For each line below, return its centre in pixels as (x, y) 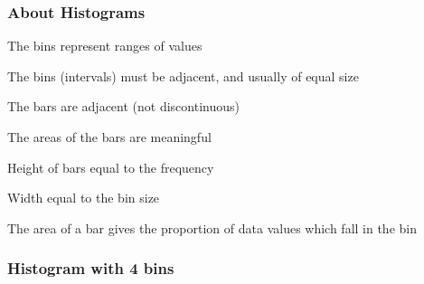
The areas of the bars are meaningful (109, 137)
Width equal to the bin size (84, 198)
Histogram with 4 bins (91, 268)
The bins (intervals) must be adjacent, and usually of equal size (183, 76)
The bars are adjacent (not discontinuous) (123, 106)
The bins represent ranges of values (105, 46)
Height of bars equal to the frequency (111, 167)
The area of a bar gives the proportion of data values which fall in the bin (212, 227)
